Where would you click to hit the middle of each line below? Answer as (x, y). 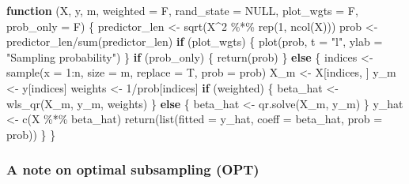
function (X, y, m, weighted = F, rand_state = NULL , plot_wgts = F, (182, 10)
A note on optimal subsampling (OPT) (133, 169)
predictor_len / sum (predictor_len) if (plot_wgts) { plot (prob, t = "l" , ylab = (195, 41)
